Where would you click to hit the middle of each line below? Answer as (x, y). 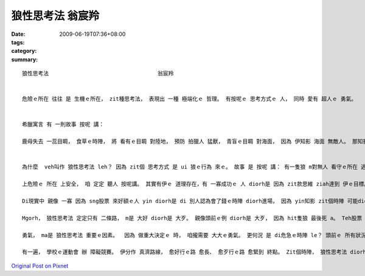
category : (24, 51)
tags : (18, 42)
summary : (25, 59)
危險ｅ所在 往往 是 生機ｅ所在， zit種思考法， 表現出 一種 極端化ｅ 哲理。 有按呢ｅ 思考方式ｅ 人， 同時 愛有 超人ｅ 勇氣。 (189, 99)
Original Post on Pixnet (40, 266)
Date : (18, 34)
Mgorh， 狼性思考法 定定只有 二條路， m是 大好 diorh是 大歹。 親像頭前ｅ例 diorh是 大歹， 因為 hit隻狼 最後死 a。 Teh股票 (192, 218)
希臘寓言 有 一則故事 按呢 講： (63, 124)
